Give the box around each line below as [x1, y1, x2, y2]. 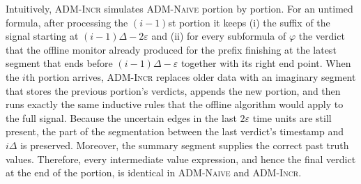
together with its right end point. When [180, 56, 351, 70]
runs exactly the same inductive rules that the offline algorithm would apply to [6, 97, 344, 112]
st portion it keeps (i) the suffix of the [168, 15, 330, 29]
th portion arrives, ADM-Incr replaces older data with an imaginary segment [25, 69, 356, 84]
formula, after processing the [6, 15, 128, 29]
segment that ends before [6, 56, 113, 70]
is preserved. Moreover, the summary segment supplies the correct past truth [20, 137, 349, 152]
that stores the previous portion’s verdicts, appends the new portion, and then [6, 83, 341, 98]
